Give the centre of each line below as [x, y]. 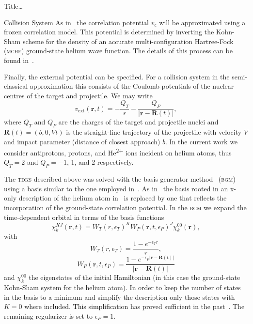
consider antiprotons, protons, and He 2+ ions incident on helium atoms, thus [118, 152]
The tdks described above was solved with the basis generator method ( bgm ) [120, 179]
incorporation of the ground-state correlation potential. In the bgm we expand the [125, 207]
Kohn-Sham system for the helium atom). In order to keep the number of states [122, 287]
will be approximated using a [202, 22]
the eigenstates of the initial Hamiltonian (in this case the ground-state [134, 277]
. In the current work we [202, 141]
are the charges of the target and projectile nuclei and [138, 122]
